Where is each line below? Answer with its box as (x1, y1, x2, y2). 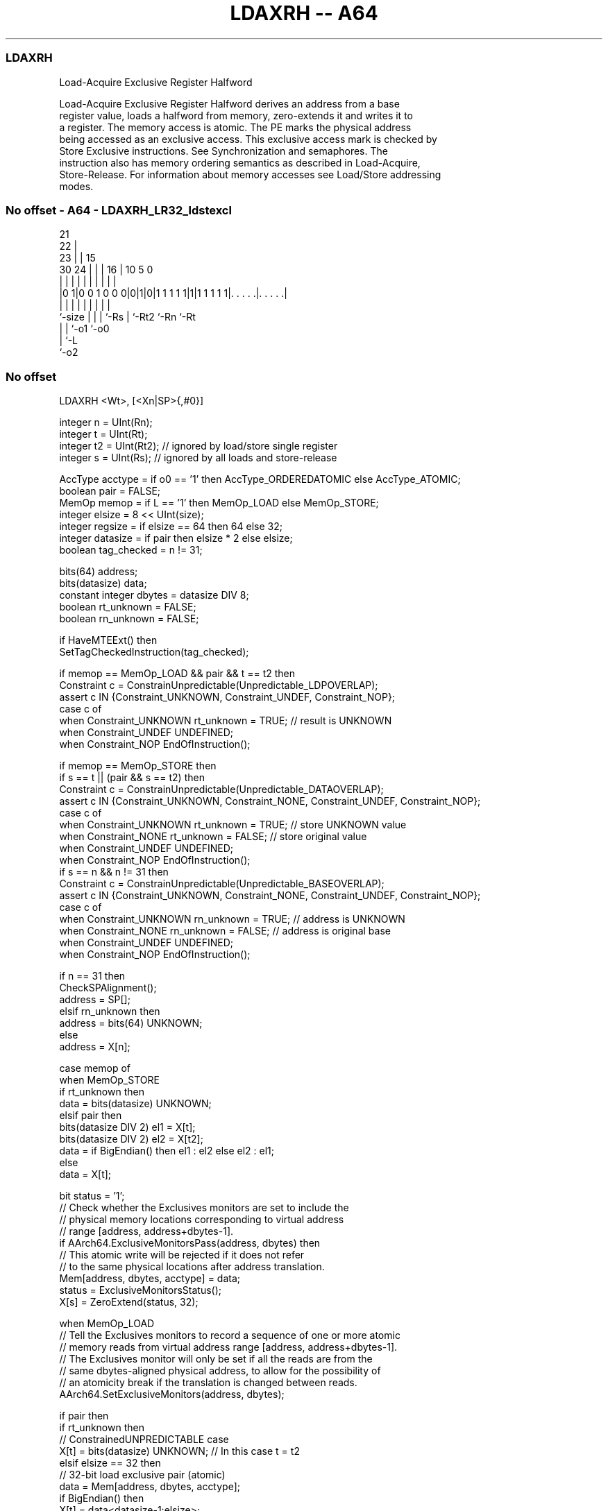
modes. (59, 180, 94, 192)
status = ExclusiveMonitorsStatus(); (59, 1284, 222, 1296)
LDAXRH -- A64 (230, 1, 378, 25)
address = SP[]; (59, 993, 130, 1005)
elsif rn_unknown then (59, 1005, 160, 1017)
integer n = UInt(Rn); (59, 416, 153, 428)
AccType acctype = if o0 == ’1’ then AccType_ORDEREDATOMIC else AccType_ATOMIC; (59, 473, 461, 485)
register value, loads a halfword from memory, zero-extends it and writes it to (59, 109, 413, 121)
